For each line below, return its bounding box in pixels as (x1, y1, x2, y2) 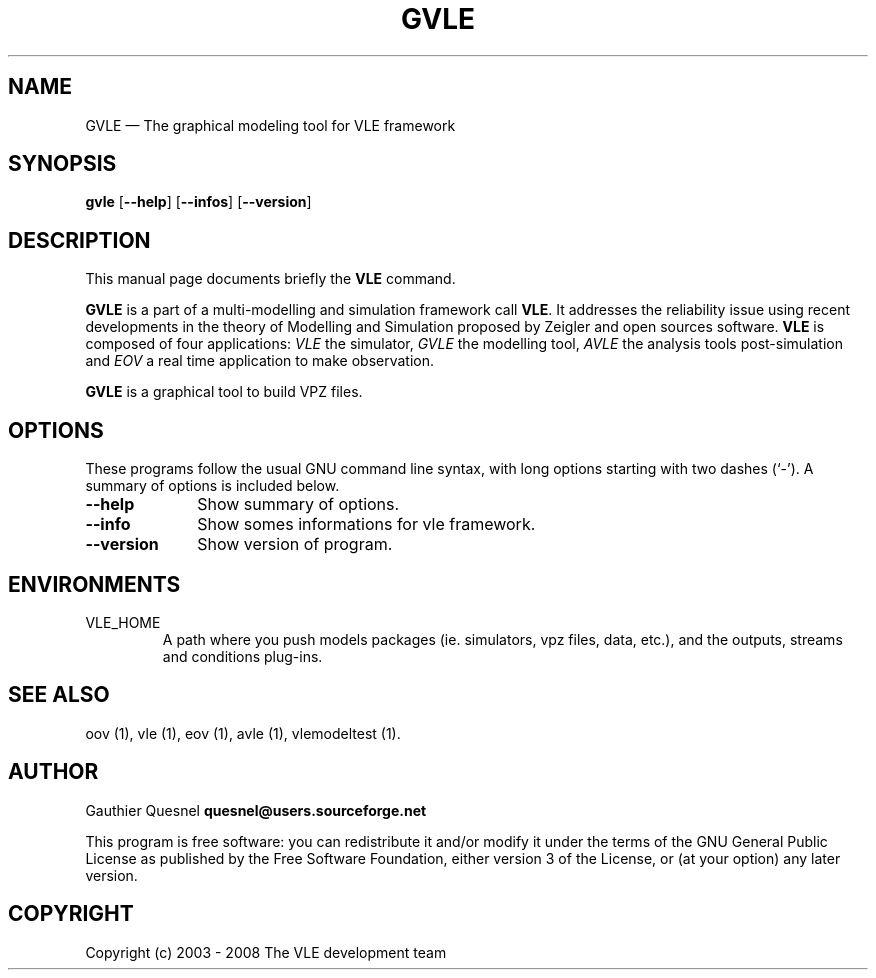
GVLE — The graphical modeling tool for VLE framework (85, 116, 456, 134)
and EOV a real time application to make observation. (85, 352, 435, 370)
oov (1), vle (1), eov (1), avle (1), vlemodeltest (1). (85, 724, 401, 742)
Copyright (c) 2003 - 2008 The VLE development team (85, 943, 447, 961)
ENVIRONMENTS (8, 571, 181, 597)
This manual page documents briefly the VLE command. (85, 270, 456, 288)
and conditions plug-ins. (162, 647, 323, 665)
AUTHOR (8, 759, 99, 785)
